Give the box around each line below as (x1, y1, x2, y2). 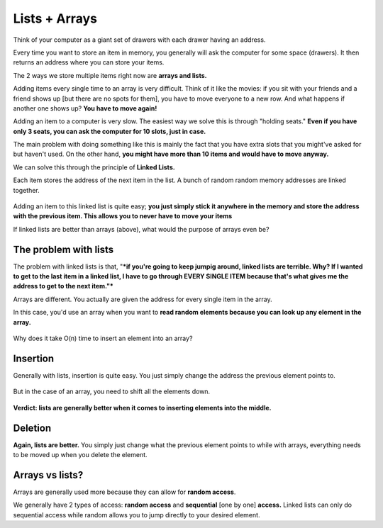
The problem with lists (13, 243, 114, 255)
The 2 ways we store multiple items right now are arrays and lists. (13, 71, 207, 79)
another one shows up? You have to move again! (13, 103, 157, 113)
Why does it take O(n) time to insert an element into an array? (13, 334, 193, 343)
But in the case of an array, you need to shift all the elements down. (13, 387, 211, 396)
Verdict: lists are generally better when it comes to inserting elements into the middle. (13, 403, 272, 412)
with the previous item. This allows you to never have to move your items (13, 212, 233, 220)
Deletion (13, 422, 52, 434)
